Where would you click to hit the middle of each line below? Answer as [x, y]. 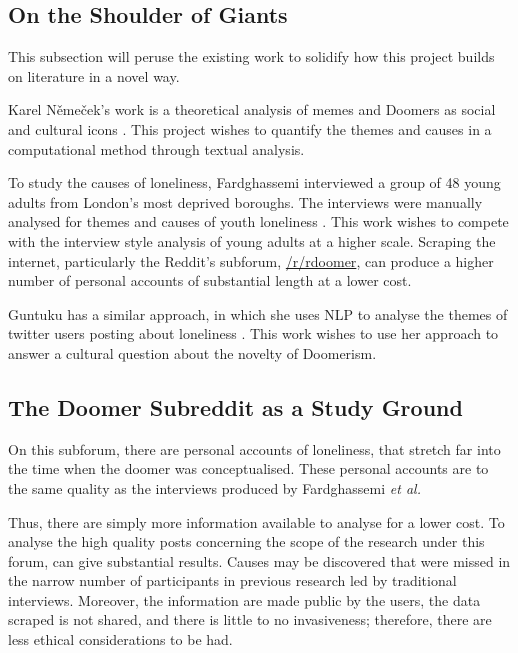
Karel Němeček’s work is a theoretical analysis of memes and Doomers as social [252, 109]
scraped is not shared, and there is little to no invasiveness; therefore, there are [250, 619]
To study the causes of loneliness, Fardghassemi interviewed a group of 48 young [254, 182]
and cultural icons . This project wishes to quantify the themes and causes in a [250, 128]
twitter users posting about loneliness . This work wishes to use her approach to [253, 333]
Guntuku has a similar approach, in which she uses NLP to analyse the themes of [258, 313]
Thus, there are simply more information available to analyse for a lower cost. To [256, 521]
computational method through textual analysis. [156, 148]
